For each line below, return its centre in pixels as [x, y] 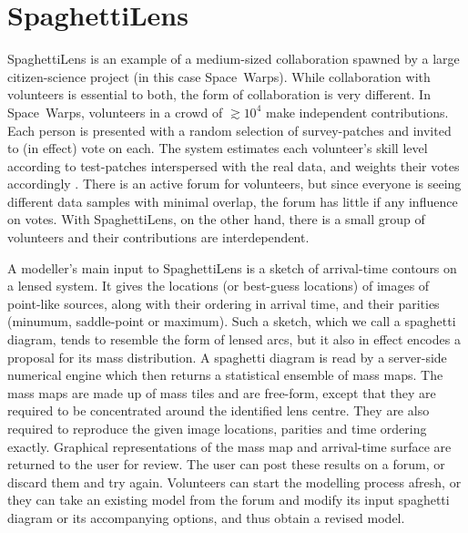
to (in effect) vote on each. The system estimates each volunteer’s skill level [218, 148]
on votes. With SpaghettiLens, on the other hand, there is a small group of [216, 219]
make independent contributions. [357, 112]
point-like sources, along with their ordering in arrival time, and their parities [224, 303]
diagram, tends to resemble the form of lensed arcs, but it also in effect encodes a [234, 339]
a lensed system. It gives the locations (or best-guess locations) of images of [219, 286]
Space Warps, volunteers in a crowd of [115, 112]
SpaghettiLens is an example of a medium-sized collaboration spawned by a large [234, 59]
